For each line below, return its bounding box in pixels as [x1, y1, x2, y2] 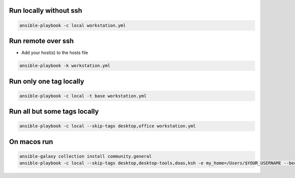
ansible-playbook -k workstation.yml [19, 63, 111, 69]
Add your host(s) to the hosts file [21, 50, 88, 56]
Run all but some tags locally [9, 107, 99, 116]
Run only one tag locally [9, 77, 85, 85]
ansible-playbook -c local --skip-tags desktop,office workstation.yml [19, 123, 196, 129]
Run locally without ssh [9, 6, 83, 15]
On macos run [9, 137, 54, 146]
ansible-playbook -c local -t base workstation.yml [19, 93, 147, 99]
